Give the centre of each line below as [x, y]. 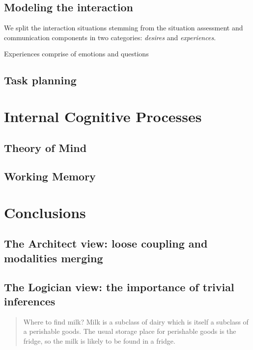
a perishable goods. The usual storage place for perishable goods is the [130, 331]
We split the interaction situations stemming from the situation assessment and [124, 28]
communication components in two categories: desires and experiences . [110, 37]
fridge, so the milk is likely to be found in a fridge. [99, 341]
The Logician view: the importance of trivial [119, 287]
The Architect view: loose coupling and [106, 243]
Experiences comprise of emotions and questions [76, 54]
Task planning [40, 80]
